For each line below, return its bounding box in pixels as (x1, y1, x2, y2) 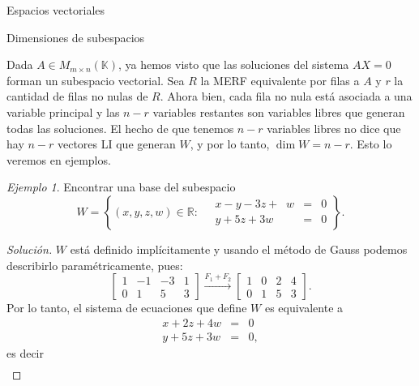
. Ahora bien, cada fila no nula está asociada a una (160, 88, 413, 105)
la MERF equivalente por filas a (200, 71, 360, 88)
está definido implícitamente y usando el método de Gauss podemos (70, 240, 408, 257)
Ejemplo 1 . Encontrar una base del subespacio (6, 178, 236, 195)
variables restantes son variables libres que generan (152, 103, 405, 120)
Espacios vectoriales (6, 2, 105, 18)
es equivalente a (264, 299, 344, 316)
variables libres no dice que (267, 119, 401, 136)
